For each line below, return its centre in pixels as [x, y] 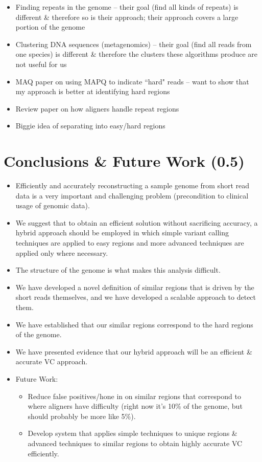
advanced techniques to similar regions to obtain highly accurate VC [135, 443]
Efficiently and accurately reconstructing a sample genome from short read [132, 185]
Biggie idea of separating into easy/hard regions [90, 126]
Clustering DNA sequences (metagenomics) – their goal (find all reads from [134, 44]
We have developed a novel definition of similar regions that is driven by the [135, 287]
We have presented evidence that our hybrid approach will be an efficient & [134, 351]
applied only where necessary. [62, 252]
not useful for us [41, 64]
